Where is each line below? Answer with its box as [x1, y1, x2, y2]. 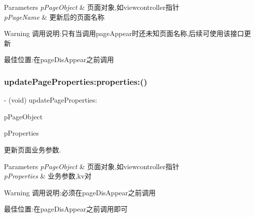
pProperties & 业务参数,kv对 [4, 171, 92, 181]
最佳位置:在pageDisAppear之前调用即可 [4, 204, 128, 214]
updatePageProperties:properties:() [4, 75, 148, 87]
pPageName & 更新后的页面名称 [4, 11, 105, 22]
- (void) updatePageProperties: [4, 95, 97, 105]
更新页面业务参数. [4, 144, 61, 154]
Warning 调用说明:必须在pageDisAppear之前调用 [4, 187, 156, 197]
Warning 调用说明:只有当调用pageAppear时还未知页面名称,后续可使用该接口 [4, 28, 244, 38]
